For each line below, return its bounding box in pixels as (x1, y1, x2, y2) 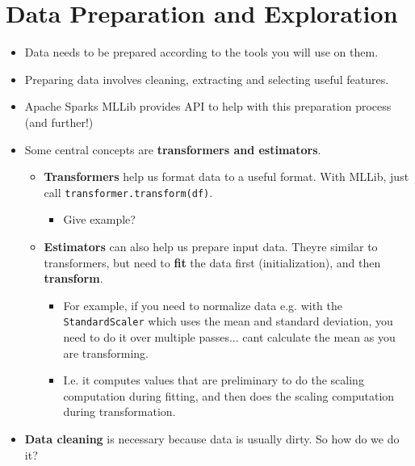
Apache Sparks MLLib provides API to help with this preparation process (24, 98, 392, 115)
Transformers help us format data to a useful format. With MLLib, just (44, 168, 409, 185)
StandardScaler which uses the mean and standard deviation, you (63, 313, 393, 330)
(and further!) (24, 113, 94, 130)
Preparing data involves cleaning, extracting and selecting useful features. (24, 70, 389, 87)
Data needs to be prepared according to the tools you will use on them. (24, 44, 379, 61)
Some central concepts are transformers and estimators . (24, 141, 321, 157)
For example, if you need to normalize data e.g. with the (63, 296, 342, 313)
